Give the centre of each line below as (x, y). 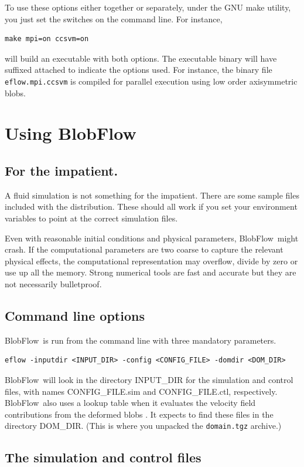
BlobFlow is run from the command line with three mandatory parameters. (141, 340)
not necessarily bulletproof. (53, 283)
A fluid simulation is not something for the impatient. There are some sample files (152, 195)
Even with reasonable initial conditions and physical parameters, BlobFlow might (152, 238)
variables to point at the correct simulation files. (91, 218)
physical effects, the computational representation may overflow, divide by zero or (151, 261)
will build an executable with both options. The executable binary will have (141, 58)
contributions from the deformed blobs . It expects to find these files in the (139, 414)
